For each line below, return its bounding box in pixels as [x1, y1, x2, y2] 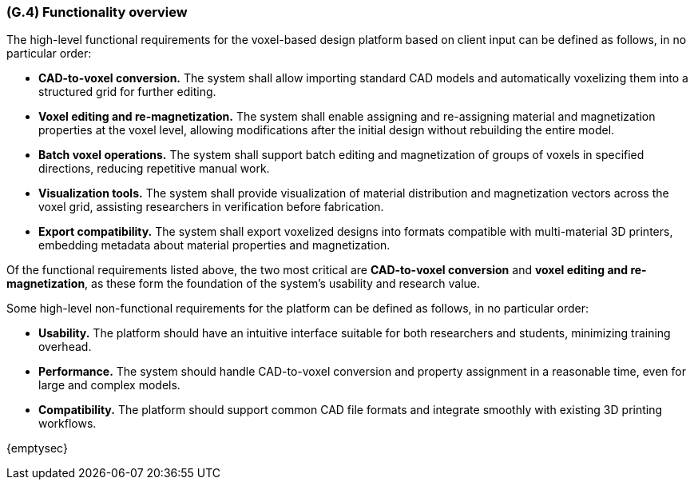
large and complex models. [38, 378, 180, 392]
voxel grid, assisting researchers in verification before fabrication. [38, 200, 384, 214]
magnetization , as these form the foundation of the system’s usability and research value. [6, 277, 481, 291]
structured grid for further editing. [38, 85, 216, 99]
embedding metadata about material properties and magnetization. [38, 238, 391, 253]
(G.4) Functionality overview [6, 4, 188, 20]
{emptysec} [6, 441, 68, 456]
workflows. [38, 416, 97, 431]
